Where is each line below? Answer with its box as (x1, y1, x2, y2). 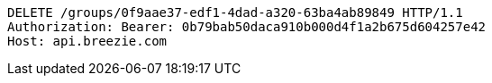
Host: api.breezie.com (7, 34, 168, 48)
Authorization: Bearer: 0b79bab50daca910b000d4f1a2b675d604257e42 (7, 20, 487, 34)
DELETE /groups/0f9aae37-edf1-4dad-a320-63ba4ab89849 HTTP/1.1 (7, 5, 463, 20)
